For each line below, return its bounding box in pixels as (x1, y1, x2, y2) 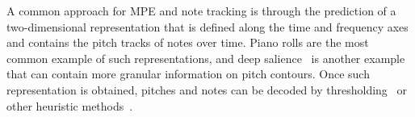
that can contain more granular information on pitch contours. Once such (6, 65, 370, 82)
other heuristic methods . (6, 97, 133, 114)
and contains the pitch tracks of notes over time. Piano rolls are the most (6, 34, 369, 51)
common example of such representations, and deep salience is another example (6, 49, 405, 66)
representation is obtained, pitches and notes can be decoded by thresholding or (6, 81, 408, 98)
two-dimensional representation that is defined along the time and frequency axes (6, 18, 409, 35)
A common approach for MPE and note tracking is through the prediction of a (6, 2, 396, 19)
